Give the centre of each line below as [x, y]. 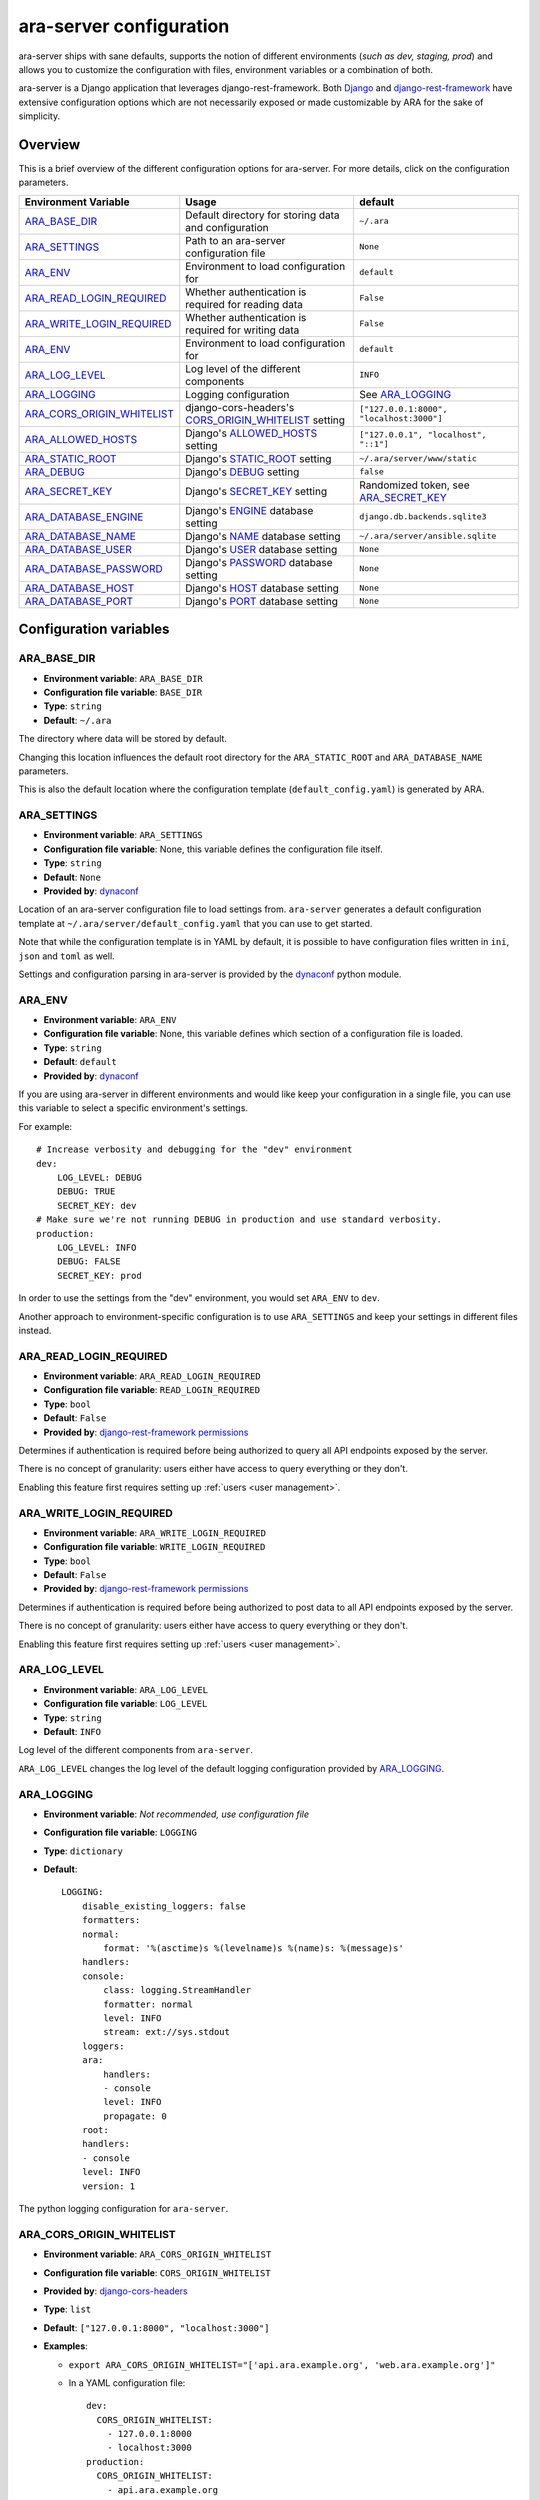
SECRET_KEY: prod [99, 1275]
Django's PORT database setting [262, 601]
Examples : [66, 2346]
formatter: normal [148, 2004]
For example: [45, 1126]
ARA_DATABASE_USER [78, 549]
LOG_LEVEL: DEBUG [99, 1177]
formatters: [111, 1920]
